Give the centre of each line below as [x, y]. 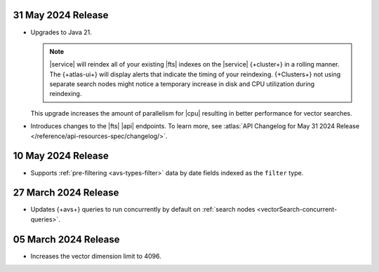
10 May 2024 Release [61, 156]
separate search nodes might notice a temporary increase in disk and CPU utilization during [182, 84]
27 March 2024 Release [66, 193]
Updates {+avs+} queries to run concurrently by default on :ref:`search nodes [143, 210]
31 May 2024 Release [61, 15]
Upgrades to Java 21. [61, 32]
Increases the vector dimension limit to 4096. [96, 256]
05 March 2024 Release [66, 239]
